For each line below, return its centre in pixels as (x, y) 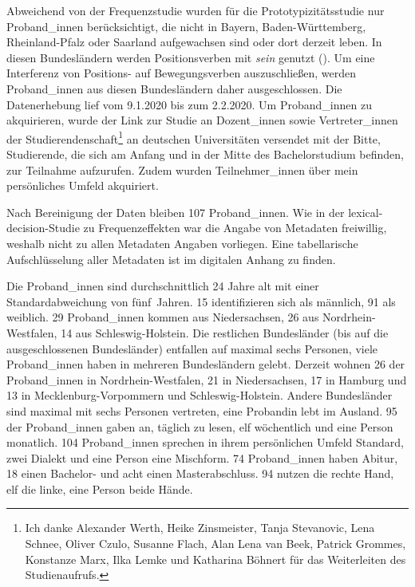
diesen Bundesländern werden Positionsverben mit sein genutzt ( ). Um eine (191, 57)
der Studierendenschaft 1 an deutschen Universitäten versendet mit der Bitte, (194, 137)
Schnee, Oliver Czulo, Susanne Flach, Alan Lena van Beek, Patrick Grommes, (215, 544)
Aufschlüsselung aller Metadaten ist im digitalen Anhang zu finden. (171, 259)
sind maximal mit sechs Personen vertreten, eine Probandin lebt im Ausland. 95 (202, 410)
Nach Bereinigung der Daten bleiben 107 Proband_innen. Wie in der (176, 212)
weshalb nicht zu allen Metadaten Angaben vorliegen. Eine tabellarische (182, 243)
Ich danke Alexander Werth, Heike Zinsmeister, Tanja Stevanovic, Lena (200, 528)
